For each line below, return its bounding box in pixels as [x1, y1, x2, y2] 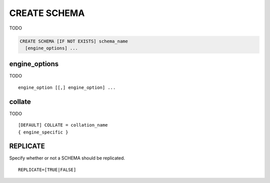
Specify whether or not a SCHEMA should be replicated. [9, 155, 125, 161]
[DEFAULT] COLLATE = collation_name [18, 122, 108, 128]
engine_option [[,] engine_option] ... [18, 84, 116, 90]
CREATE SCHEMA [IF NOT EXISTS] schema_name [19, 38, 128, 44]
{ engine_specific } [18, 129, 68, 135]
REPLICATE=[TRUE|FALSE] [18, 166, 76, 172]
